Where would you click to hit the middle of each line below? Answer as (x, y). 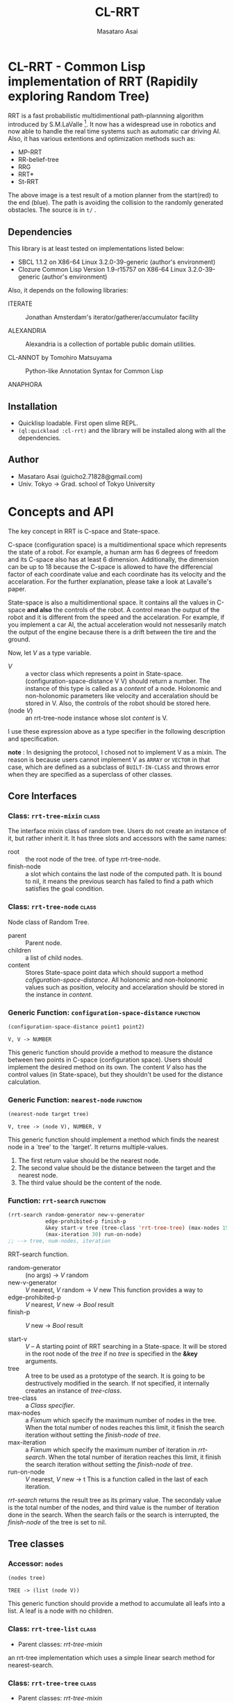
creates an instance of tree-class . (74, 1390)
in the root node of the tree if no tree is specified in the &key (112, 1354)
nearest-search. (31, 1665)
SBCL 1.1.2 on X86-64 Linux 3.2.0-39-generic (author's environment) (117, 262)
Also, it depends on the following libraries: (68, 290)
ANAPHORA (25, 385)
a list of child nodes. (54, 957)
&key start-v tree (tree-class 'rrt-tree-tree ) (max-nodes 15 (137, 1228)
